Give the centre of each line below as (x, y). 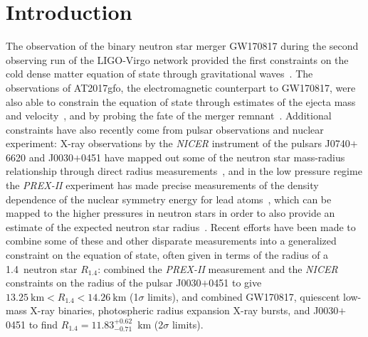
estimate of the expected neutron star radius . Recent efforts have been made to (181, 226)
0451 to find (32, 324)
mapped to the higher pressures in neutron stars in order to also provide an (170, 213)
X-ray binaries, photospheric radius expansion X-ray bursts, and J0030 (184, 310)
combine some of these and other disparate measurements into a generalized (171, 241)
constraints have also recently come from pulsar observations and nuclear (165, 129)
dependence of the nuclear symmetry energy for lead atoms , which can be (169, 199)
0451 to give (235, 283)
